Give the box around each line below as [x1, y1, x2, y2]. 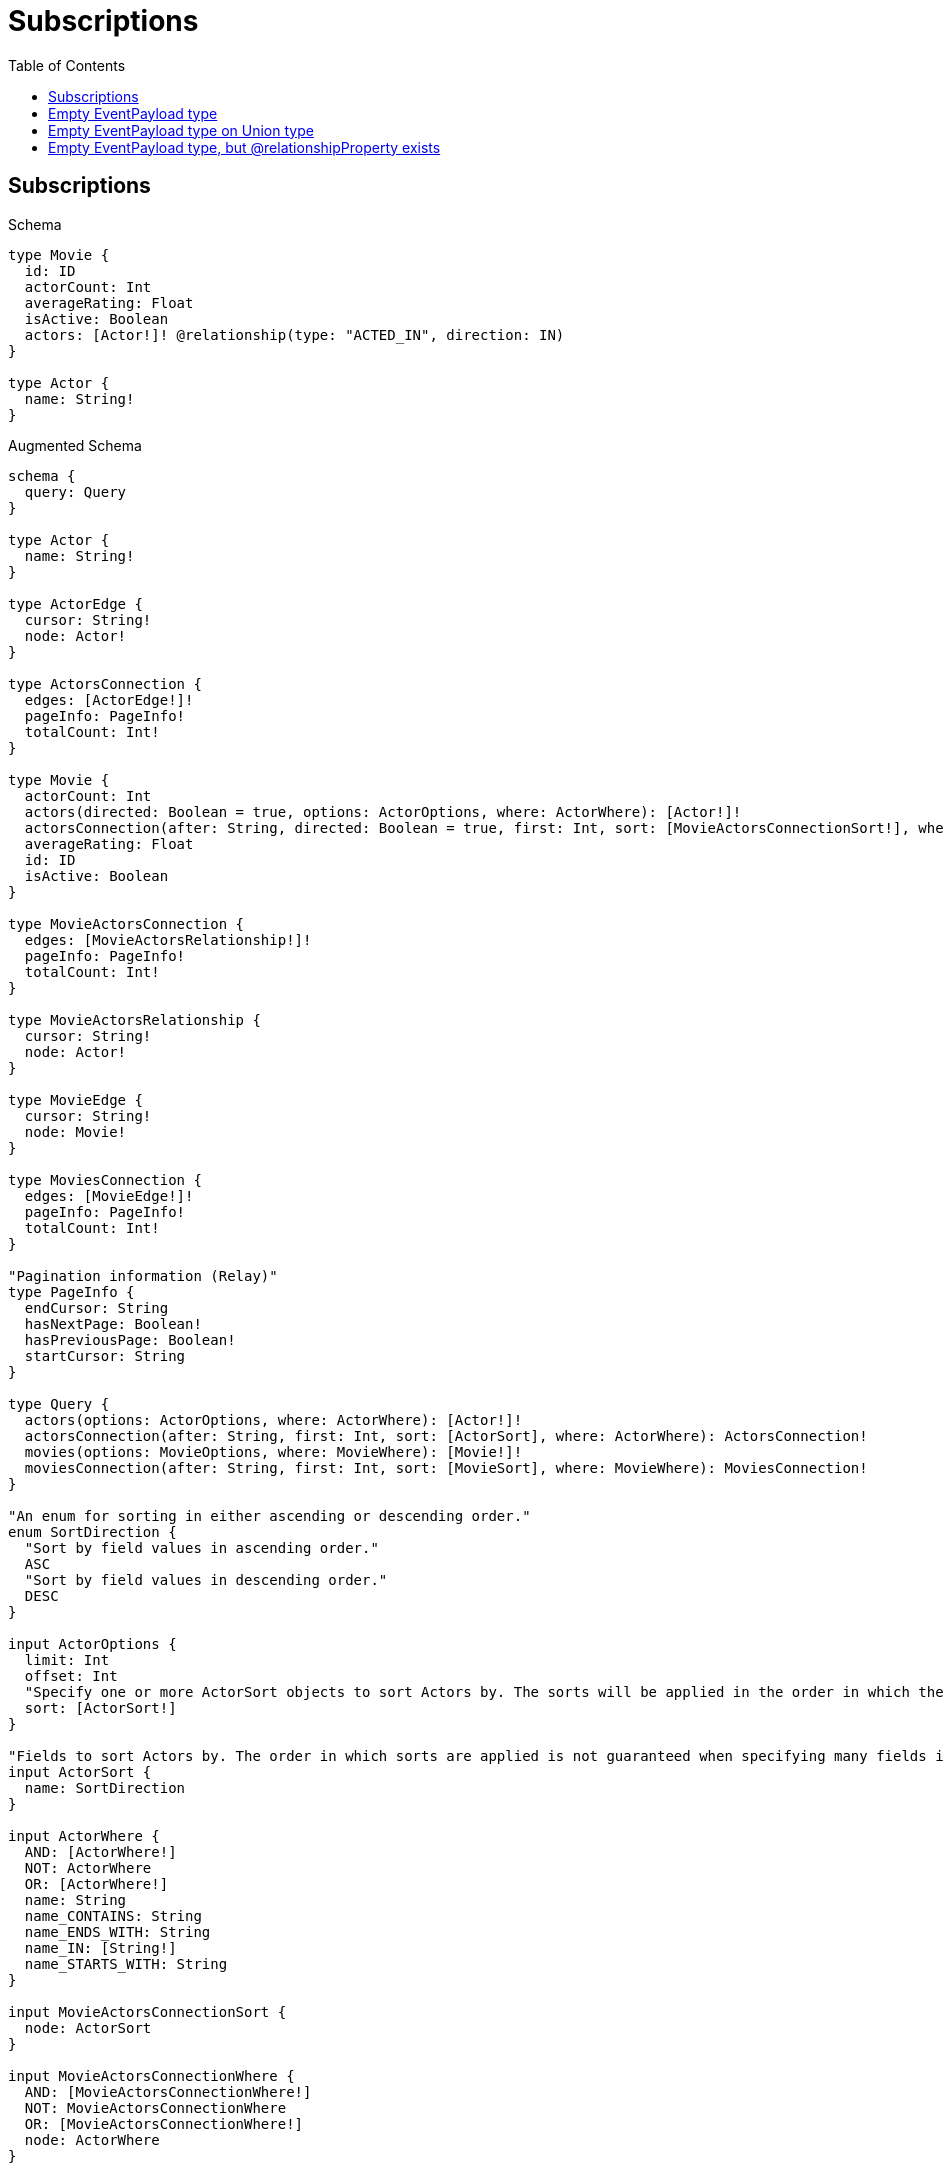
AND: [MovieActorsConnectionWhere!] [24, 2083, 312, 2100]
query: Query [24, 483, 127, 500]
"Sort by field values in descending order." [24, 1571, 388, 1588]
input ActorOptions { [8, 1635, 177, 1652]
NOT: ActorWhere [24, 1859, 152, 1876]
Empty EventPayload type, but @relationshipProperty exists [48, 138, 441, 156]
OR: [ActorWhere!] [24, 1875, 169, 1892]
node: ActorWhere [24, 2131, 160, 2148]
